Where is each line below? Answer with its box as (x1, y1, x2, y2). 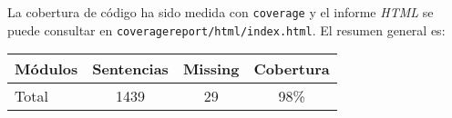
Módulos (15, 58, 78, 80)
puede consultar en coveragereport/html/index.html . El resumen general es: (7, 20, 446, 39)
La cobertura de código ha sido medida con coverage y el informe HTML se (7, 3, 434, 21)
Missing (182, 58, 240, 80)
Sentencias (92, 58, 169, 80)
